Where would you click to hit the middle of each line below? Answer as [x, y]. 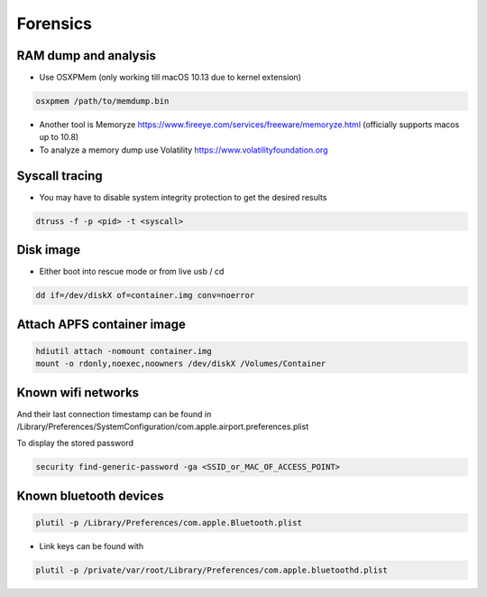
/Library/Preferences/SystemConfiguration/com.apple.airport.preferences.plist [163, 427]
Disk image [49, 250]
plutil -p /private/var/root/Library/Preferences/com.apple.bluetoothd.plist [211, 570]
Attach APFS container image [101, 324]
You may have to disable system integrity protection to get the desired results [183, 197]
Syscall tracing [60, 176]
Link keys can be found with [92, 546]
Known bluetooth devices [90, 495]
